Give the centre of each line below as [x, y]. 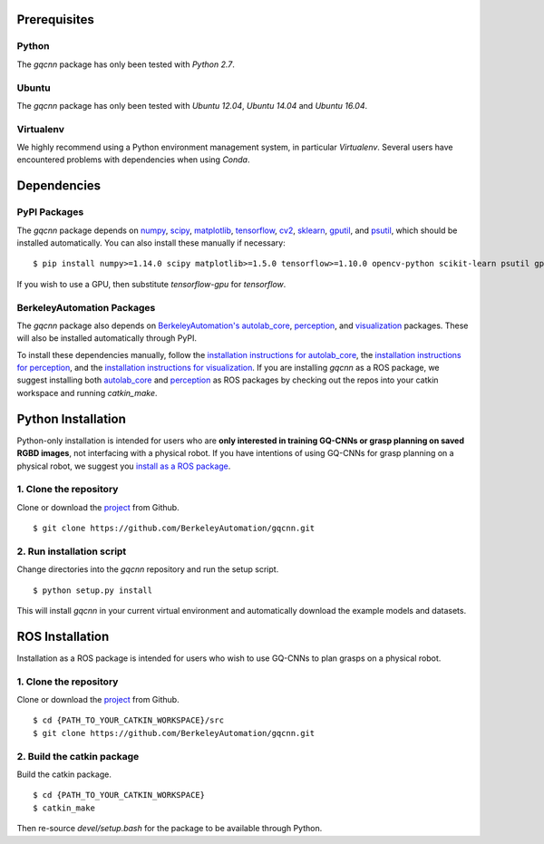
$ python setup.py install [93, 590]
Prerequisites [55, 19]
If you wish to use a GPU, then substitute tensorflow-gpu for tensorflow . [151, 284]
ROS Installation [63, 636]
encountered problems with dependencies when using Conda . [133, 160]
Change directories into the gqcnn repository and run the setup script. [148, 569]
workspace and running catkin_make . [87, 393]
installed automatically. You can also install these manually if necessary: [151, 243]
